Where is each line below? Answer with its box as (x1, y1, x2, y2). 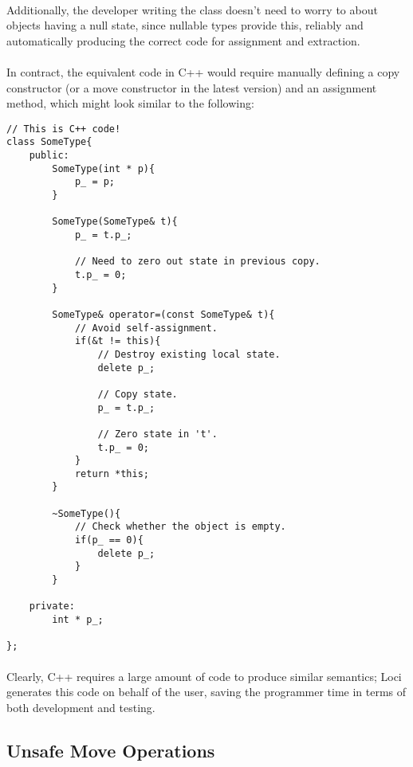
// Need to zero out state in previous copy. (74, 256, 321, 268)
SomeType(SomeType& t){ (52, 216, 178, 228)
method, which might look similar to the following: (6, 95, 254, 112)
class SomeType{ (6, 136, 92, 148)
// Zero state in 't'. (97, 428, 218, 440)
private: (29, 601, 75, 612)
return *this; (74, 468, 149, 479)
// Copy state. (97, 388, 178, 400)
